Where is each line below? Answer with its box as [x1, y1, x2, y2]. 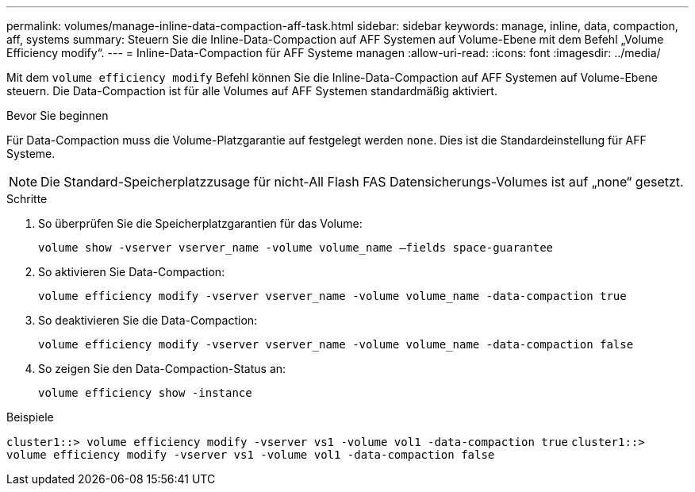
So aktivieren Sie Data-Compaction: [38, 265, 225, 279]
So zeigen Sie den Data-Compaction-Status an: [38, 362, 286, 375]
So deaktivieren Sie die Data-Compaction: [38, 313, 258, 327]
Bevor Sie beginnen [6, 109, 109, 122]
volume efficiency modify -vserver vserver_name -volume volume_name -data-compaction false [38, 338, 634, 351]
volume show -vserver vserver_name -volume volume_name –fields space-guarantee [38, 241, 554, 254]
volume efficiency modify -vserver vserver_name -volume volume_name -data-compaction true [38, 290, 627, 302]
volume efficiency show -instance [38, 386, 252, 399]
